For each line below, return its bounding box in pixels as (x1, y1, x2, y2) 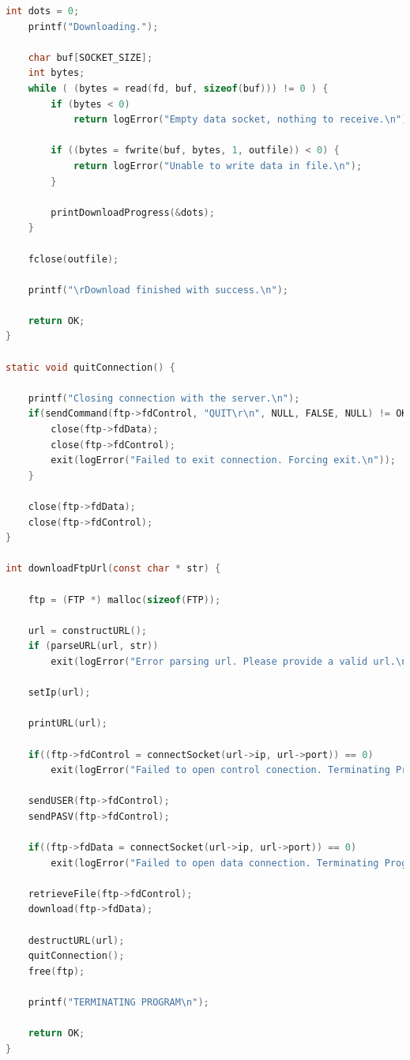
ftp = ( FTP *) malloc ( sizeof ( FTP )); (28, 594, 221, 605)
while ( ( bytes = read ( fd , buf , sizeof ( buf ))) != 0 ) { (28, 82, 329, 94)
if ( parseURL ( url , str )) (28, 640, 159, 652)
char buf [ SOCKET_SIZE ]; (28, 51, 153, 63)
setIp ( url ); (28, 687, 91, 699)
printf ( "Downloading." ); (28, 21, 159, 32)
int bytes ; (28, 67, 85, 79)
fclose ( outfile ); (28, 253, 119, 265)
